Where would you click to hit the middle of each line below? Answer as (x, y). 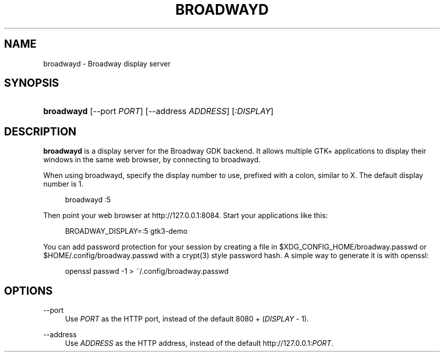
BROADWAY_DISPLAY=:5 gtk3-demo (126, 231)
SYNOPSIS (32, 83)
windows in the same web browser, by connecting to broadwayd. (152, 160)
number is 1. (63, 184)
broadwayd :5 (88, 200)
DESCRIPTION (40, 131)
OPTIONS (28, 291)
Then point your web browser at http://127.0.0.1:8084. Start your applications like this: (186, 216)
